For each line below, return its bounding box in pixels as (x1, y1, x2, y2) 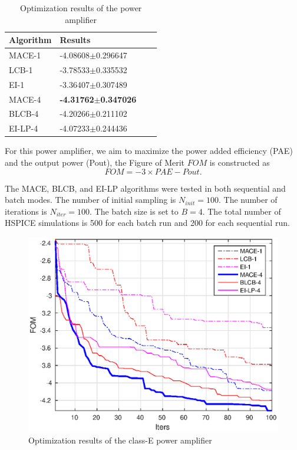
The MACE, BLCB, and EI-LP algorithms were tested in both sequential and (5, 182, 286, 194)
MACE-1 (9, 49, 41, 61)
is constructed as (209, 156, 270, 168)
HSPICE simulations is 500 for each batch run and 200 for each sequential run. (5, 216, 290, 229)
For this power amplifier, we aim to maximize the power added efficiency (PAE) (5, 144, 293, 157)
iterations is (5, 205, 47, 217)
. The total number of (202, 205, 281, 217)
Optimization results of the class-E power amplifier (28, 433, 212, 446)
